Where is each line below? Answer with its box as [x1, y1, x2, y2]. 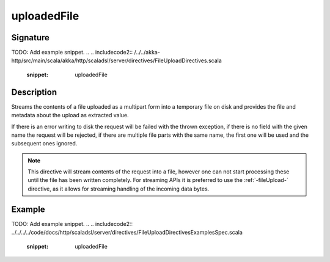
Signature [11, 32, 50, 43]
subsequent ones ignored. [11, 140, 78, 147]
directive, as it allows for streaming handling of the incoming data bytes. [28, 185, 210, 192]
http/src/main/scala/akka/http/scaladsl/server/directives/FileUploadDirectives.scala [11, 57, 222, 64]
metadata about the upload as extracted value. [11, 112, 129, 119]
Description [11, 87, 57, 97]
